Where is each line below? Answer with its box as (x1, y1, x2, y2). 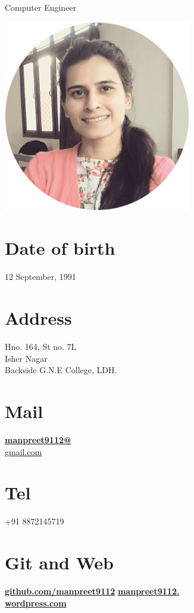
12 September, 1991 (5, 270, 76, 283)
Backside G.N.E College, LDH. (5, 364, 117, 376)
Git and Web (5, 550, 114, 575)
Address (5, 306, 72, 330)
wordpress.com (5, 596, 67, 609)
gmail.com (5, 445, 42, 458)
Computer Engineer (5, 1, 77, 13)
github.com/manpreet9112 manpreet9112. (5, 584, 180, 597)
